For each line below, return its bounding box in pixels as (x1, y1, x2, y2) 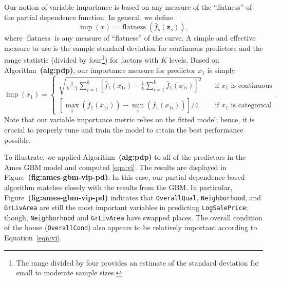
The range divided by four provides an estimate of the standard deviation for (16, 257, 259, 268)
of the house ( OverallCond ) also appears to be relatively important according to (4, 222, 257, 233)
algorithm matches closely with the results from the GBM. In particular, (4, 181, 233, 192)
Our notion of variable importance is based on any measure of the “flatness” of (4, 2, 252, 12)
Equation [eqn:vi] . (4, 232, 62, 243)
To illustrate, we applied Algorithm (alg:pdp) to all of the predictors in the (4, 152, 246, 162)
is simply (207, 64, 235, 75)
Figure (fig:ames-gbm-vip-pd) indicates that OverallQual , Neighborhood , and (4, 192, 261, 202)
